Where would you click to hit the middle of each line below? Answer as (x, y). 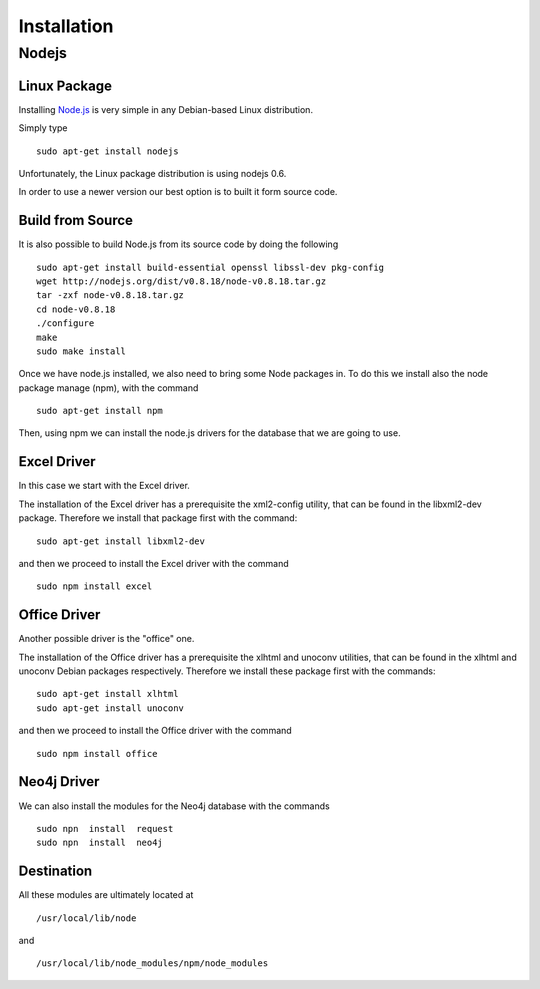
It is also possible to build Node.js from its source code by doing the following (178, 244)
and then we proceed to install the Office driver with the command (155, 731)
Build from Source (76, 220)
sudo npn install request (105, 828)
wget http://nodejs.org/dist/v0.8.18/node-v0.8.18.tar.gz (181, 281)
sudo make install (81, 351)
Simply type (43, 128)
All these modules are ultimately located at (106, 895)
